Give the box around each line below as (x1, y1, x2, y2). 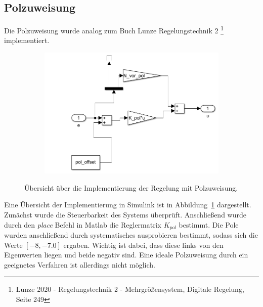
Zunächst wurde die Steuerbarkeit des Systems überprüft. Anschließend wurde (4, 209, 246, 220)
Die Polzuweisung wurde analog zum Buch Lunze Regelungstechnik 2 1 (4, 24, 224, 35)
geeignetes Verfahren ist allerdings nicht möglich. (4, 259, 156, 270)
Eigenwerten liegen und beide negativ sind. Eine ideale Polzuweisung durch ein (4, 249, 248, 260)
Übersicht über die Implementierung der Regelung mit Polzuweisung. (24, 182, 238, 193)
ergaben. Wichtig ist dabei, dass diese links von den (63, 239, 224, 250)
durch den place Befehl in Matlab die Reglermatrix (4, 219, 161, 230)
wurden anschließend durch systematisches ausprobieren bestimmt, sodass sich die (4, 229, 258, 240)
